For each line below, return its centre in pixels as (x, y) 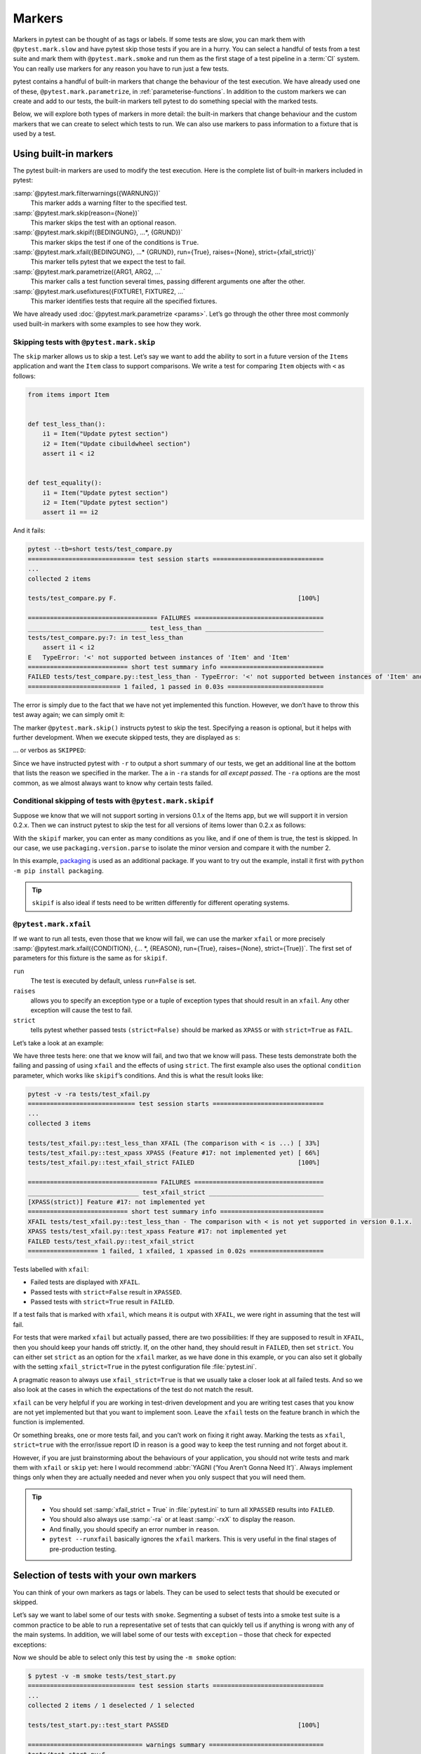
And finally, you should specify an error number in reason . (135, 1529)
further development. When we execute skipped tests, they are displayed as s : (127, 737)
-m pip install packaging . (59, 871)
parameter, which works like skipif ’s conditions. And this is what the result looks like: (138, 1075)
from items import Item (69, 394)
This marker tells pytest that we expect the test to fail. (108, 262)
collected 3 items (59, 1123)
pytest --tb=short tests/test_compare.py (100, 549)
